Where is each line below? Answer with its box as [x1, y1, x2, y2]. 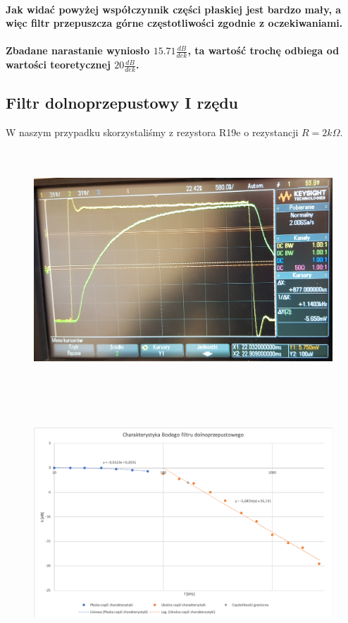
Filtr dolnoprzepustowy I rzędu [6, 92, 239, 114]
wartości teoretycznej [6, 57, 111, 72]
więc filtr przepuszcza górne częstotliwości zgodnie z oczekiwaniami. [6, 16, 343, 30]
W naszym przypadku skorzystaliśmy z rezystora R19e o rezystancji [6, 125, 299, 140]
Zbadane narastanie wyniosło [6, 43, 150, 58]
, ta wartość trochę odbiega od [187, 43, 340, 58]
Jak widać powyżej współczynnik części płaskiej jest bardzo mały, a [6, 1, 342, 16]
